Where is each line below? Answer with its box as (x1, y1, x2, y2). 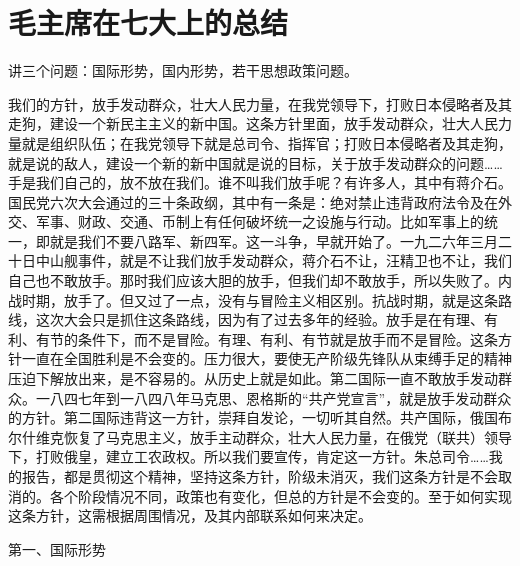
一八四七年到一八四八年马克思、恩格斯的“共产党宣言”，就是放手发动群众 (35, 387, 512, 408)
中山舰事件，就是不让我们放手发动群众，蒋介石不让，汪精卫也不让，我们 (35, 250, 512, 271)
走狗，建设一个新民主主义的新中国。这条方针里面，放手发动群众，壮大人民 (8, 113, 498, 134)
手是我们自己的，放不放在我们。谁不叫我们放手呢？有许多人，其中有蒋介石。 (8, 172, 512, 193)
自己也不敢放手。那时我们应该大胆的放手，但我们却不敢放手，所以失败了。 (8, 270, 498, 291)
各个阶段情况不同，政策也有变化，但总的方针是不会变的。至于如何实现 (49, 485, 512, 506)
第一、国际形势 (8, 538, 106, 559)
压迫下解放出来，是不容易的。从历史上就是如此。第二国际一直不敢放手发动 (8, 368, 498, 389)
